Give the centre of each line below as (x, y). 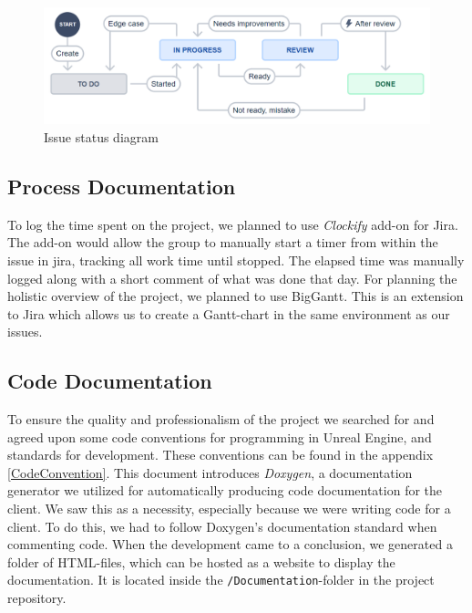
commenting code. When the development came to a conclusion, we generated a (230, 544)
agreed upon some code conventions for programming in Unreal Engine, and (220, 436)
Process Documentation (122, 186)
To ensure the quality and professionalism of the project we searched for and (221, 419)
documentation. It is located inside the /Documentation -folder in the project (221, 580)
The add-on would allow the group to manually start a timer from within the (223, 242)
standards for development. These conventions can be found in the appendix (221, 455)
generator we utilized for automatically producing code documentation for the (225, 490)
